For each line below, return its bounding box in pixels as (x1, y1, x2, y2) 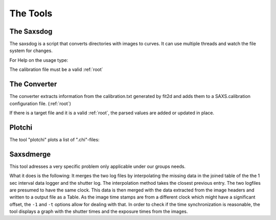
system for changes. (9, 47, 53, 54)
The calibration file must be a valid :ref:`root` (9, 66, 103, 72)
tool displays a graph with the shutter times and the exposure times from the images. (9, 208, 188, 214)
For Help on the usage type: (9, 57, 68, 63)
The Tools (9, 8, 53, 19)
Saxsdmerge (9, 150, 51, 158)
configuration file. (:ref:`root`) (9, 100, 72, 107)
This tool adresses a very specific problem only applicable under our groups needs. (9, 163, 186, 169)
